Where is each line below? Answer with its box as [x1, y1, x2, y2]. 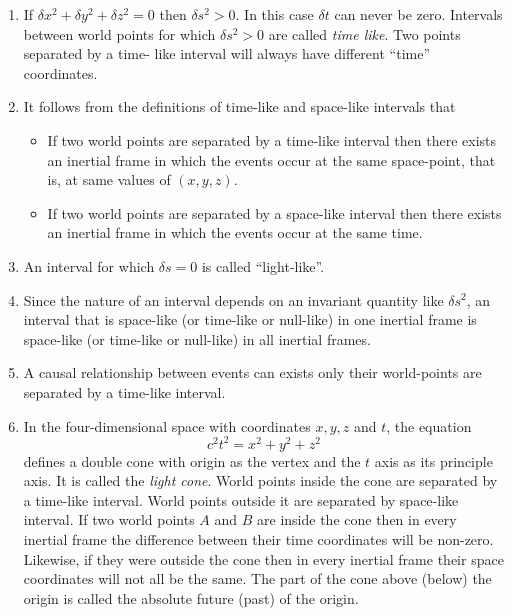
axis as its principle [374, 450, 493, 471]
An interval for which [23, 255, 155, 276]
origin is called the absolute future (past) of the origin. [23, 587, 359, 608]
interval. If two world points [23, 509, 195, 530]
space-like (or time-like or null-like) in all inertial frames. [23, 328, 371, 349]
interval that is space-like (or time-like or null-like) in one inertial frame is [23, 309, 477, 330]
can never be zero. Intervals [334, 4, 503, 24]
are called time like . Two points [268, 23, 461, 44]
